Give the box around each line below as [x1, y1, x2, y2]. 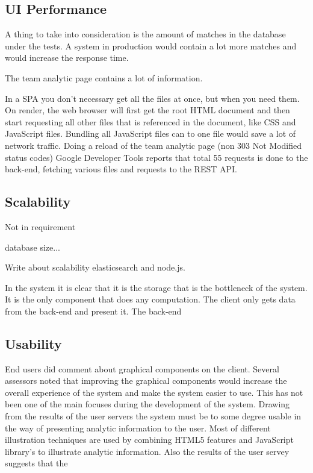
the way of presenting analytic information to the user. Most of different [5, 421, 271, 434]
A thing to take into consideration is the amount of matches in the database [5, 28, 286, 40]
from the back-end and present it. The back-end [5, 304, 182, 317]
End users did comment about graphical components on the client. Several [5, 362, 279, 375]
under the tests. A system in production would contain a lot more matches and [5, 39, 297, 52]
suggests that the [5, 457, 68, 469]
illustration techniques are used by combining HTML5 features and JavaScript [5, 433, 294, 446]
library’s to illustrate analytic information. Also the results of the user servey [5, 445, 290, 457]
